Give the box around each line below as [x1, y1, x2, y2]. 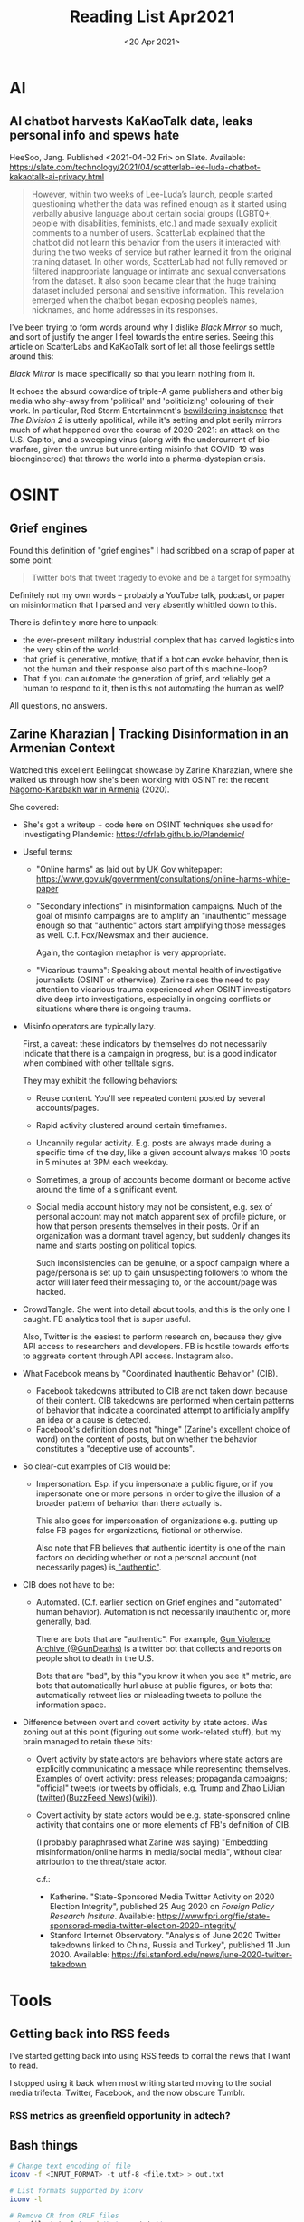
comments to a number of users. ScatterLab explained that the [31, 227, 266, 237]
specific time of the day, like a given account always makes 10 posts [35, 1146, 291, 1157]
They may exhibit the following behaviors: [22, 1075, 178, 1086]
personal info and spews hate [9, 128, 179, 143]
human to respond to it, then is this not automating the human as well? [22, 682, 285, 693]
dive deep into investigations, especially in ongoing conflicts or [35, 993, 271, 1004]
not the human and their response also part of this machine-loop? [22, 663, 268, 674]
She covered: [9, 801, 60, 812]
